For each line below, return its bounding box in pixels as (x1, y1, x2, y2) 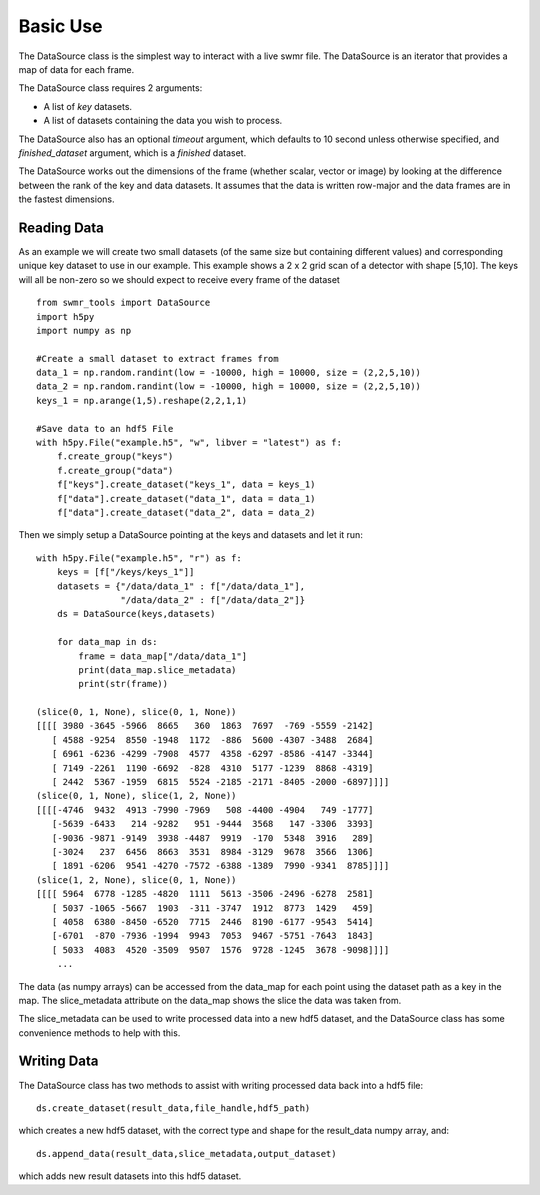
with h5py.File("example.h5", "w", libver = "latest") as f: (36, 437, 342, 449)
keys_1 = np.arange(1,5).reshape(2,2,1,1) (36, 395, 248, 406)
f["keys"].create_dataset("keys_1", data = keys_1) (56, 479, 316, 490)
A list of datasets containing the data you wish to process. (43, 115, 283, 127)
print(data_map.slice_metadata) (78, 664, 237, 675)
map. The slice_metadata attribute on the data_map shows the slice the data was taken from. (18, 994, 402, 1006)
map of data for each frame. (18, 63, 135, 75)
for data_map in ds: (56, 636, 158, 648)
